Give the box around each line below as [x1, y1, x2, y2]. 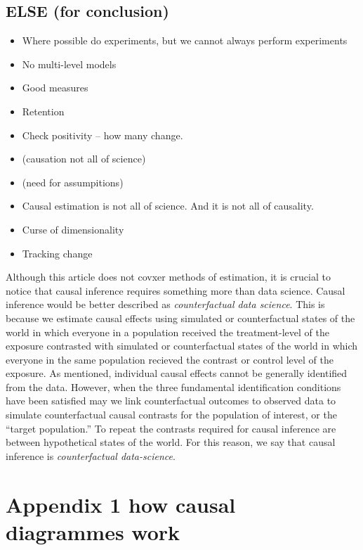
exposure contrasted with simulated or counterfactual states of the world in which [6, 338, 358, 353]
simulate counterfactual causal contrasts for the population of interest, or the [6, 407, 337, 422]
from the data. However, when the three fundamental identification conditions [6, 379, 341, 394]
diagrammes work [6, 517, 180, 546]
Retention [22, 103, 65, 118]
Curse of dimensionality [22, 222, 124, 236]
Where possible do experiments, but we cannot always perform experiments [22, 33, 348, 48]
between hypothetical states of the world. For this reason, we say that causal [6, 435, 336, 449]
